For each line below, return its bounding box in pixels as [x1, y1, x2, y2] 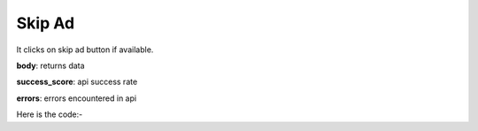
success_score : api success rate [16, 76, 138, 88]
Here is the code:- [16, 109, 83, 119]
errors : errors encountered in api [16, 93, 137, 104]
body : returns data [16, 60, 85, 71]
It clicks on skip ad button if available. [16, 44, 154, 55]
